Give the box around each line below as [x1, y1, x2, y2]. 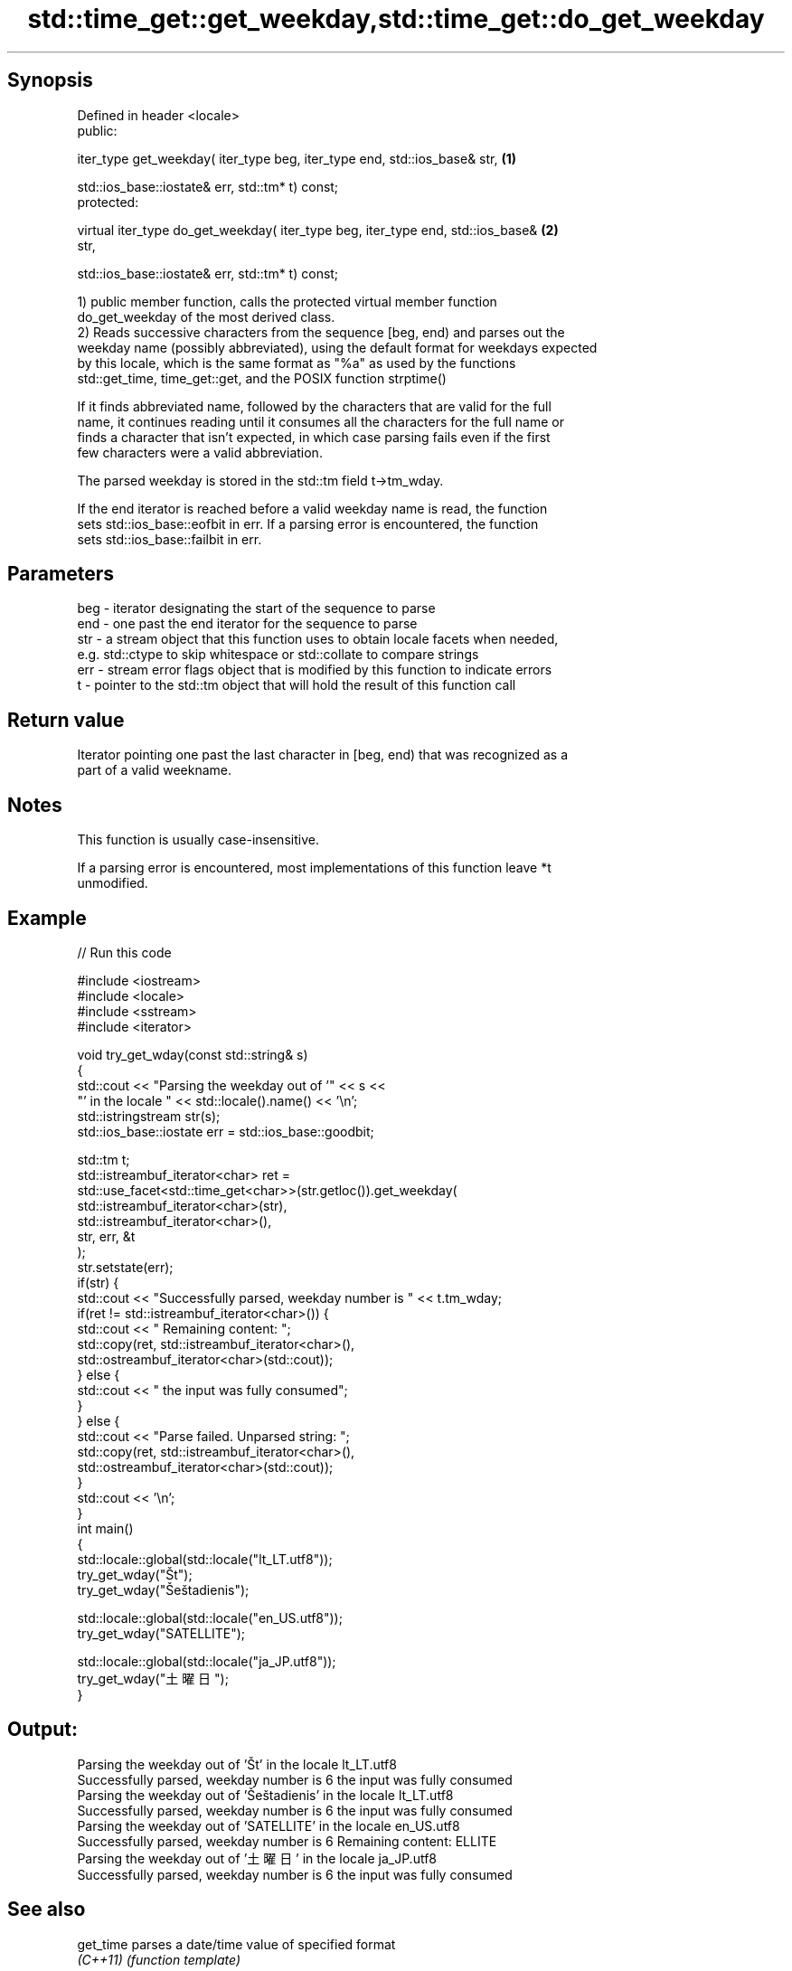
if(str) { [77, 1274, 119, 1290]
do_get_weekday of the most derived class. [77, 308, 335, 325]
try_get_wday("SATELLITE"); [77, 1625, 246, 1641]
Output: [7, 1718, 78, 1741]
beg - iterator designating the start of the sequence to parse [77, 600, 436, 617]
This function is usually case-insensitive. [77, 832, 319, 848]
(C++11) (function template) [77, 1951, 241, 1967]
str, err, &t [77, 1228, 136, 1244]
